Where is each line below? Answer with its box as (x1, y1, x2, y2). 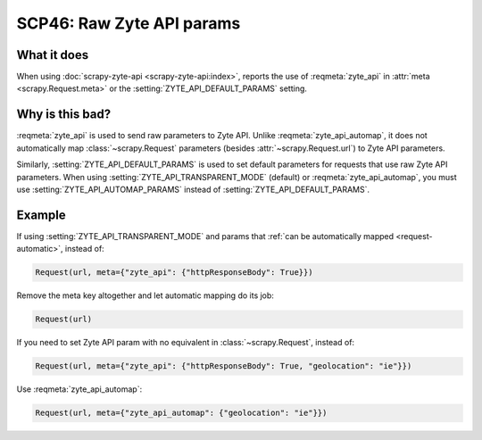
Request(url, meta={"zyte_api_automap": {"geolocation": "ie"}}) (35, 408, 328, 419)
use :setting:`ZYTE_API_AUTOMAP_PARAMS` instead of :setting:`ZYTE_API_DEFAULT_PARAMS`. (16, 184, 370, 195)
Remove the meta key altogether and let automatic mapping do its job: (16, 290, 274, 301)
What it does (16, 47, 89, 62)
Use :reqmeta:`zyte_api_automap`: (16, 384, 143, 394)
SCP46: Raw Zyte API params (16, 13, 241, 33)
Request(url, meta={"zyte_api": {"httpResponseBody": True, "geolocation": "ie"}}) (35, 361, 412, 371)
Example (16, 207, 66, 222)
